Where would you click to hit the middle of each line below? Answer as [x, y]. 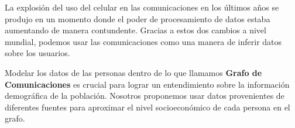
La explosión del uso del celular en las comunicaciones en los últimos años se [142, 7]
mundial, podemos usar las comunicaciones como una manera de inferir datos [143, 41]
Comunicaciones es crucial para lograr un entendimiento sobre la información [147, 84]
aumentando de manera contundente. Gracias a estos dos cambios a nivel [136, 30]
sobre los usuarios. [37, 53]
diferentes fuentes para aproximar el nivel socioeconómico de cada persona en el [147, 107]
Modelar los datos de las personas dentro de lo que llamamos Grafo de [133, 72]
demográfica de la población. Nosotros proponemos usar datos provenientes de [145, 96]
